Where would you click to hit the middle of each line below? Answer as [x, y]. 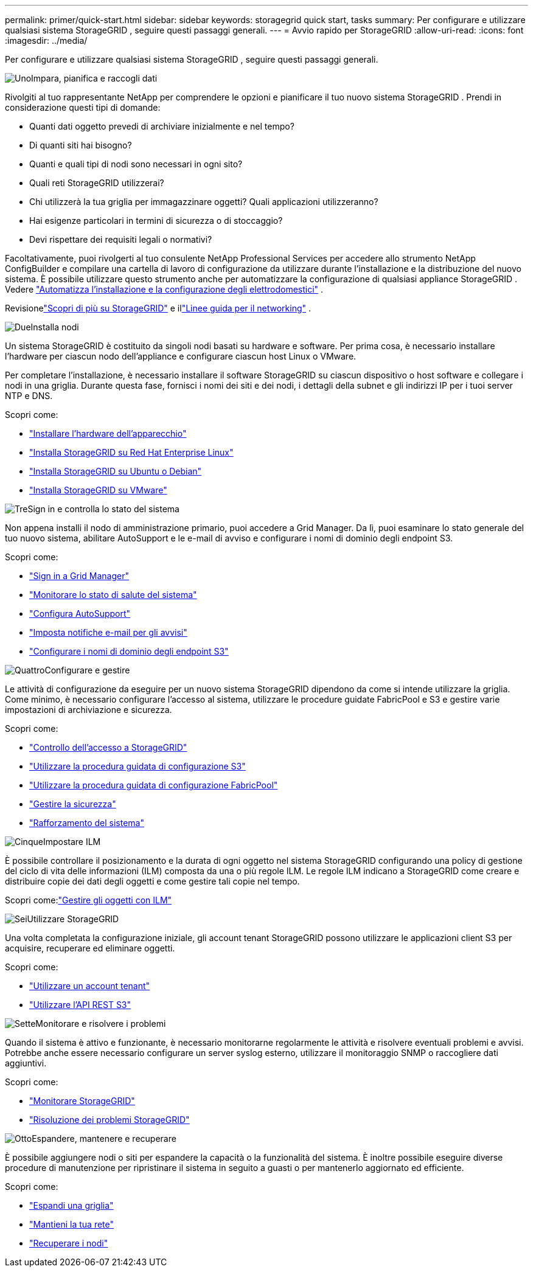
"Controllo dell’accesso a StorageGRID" [108, 747]
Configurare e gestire [87, 670]
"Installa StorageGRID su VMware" [98, 490]
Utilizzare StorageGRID [73, 919]
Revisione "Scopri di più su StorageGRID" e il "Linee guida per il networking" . [158, 308]
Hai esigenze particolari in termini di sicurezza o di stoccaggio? [156, 221]
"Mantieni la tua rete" [72, 1224]
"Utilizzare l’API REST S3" [80, 1005]
